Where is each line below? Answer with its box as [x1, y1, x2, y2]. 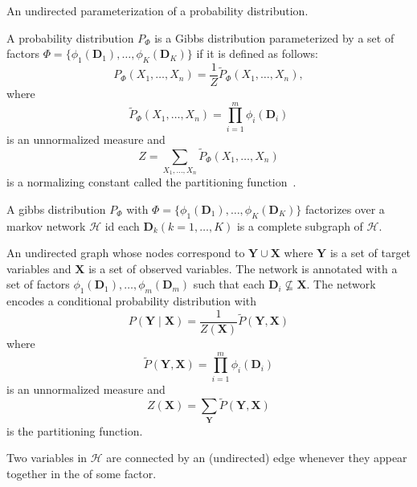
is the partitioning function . [6, 422, 143, 439]
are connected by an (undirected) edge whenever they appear [106, 449, 407, 466]
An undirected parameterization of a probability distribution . [6, 2, 309, 18]
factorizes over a [305, 200, 385, 217]
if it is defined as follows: [196, 45, 318, 62]
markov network [6, 217, 86, 234]
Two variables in [6, 449, 88, 466]
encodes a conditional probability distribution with [6, 293, 257, 309]
